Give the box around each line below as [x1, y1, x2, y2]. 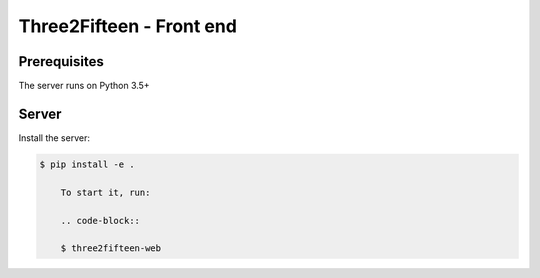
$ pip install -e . [39, 158, 135, 170]
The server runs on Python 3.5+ [18, 80, 150, 92]
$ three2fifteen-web [60, 243, 162, 254]
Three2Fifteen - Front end [18, 15, 237, 37]
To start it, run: [60, 186, 151, 198]
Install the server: [18, 131, 90, 144]
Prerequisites [18, 53, 104, 70]
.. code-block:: [60, 215, 140, 226]
